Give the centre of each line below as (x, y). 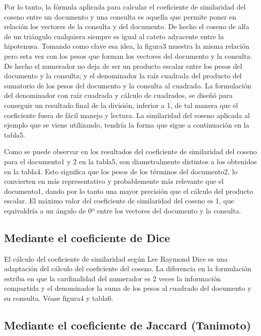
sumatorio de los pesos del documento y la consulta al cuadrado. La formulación (128, 85)
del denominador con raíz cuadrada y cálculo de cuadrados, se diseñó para (118, 95)
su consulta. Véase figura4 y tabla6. (59, 298)
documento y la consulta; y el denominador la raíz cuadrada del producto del (123, 76)
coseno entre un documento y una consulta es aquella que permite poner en (120, 16)
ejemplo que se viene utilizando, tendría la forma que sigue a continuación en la (127, 125)
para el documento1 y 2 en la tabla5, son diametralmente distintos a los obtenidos (130, 161)
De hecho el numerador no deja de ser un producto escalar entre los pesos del (123, 66)
